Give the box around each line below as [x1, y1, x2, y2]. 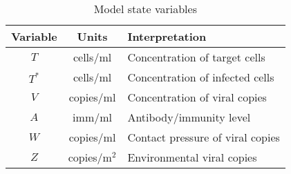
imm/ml [73, 109, 112, 125]
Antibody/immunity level [127, 109, 251, 125]
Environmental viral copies [127, 149, 257, 165]
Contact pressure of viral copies [127, 129, 280, 145]
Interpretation [127, 28, 207, 44]
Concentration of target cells [127, 49, 265, 65]
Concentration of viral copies [127, 89, 267, 105]
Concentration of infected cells [127, 69, 274, 85]
